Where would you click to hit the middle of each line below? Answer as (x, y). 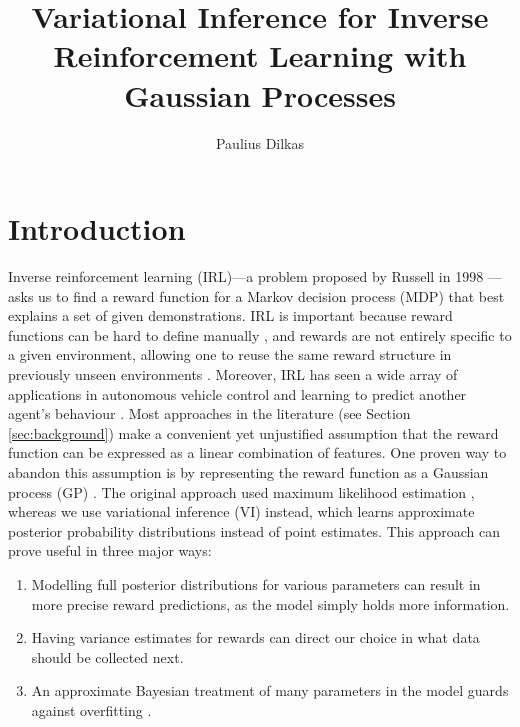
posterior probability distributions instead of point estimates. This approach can (254, 530)
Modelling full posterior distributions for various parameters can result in (256, 583)
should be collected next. (107, 656)
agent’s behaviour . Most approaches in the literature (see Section (209, 413)
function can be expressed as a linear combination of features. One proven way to (257, 452)
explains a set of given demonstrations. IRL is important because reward (230, 315)
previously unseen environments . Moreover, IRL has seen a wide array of (233, 374)
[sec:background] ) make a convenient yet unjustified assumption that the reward (253, 432)
